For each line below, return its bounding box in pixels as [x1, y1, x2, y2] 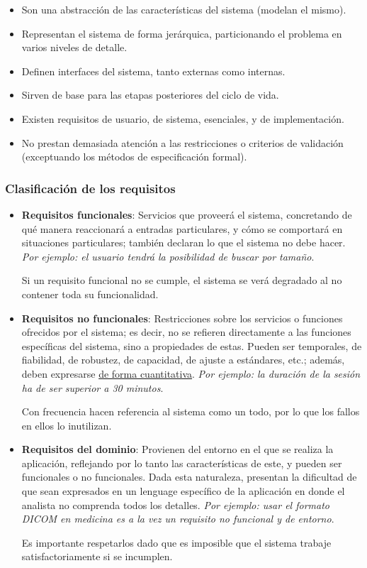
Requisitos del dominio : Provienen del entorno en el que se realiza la [21, 442, 334, 457]
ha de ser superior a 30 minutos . [21, 380, 164, 395]
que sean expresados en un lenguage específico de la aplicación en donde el [21, 484, 345, 498]
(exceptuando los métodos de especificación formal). [21, 149, 247, 164]
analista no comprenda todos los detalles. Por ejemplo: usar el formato [21, 497, 329, 512]
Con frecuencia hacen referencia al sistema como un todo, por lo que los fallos [21, 404, 360, 419]
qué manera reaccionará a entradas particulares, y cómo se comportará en [21, 221, 343, 236]
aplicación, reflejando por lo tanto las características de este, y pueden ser [21, 455, 342, 470]
